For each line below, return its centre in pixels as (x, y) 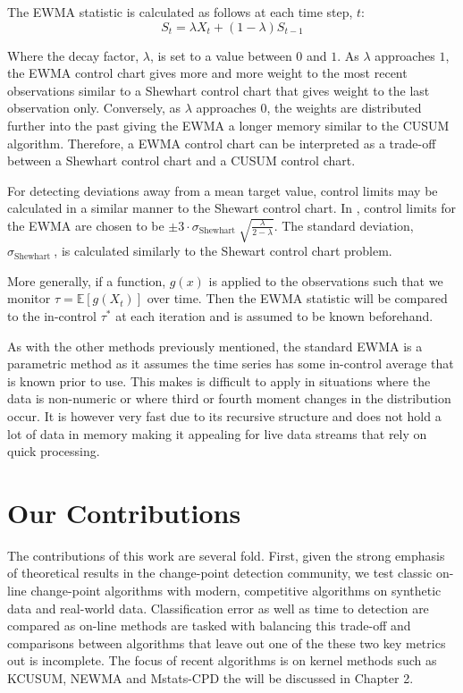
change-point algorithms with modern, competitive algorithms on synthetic (236, 591)
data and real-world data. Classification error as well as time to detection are (218, 608)
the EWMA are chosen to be (86, 225)
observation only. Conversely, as (94, 108)
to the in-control (52, 315)
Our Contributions (124, 512)
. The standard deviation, (344, 225)
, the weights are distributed (344, 108)
